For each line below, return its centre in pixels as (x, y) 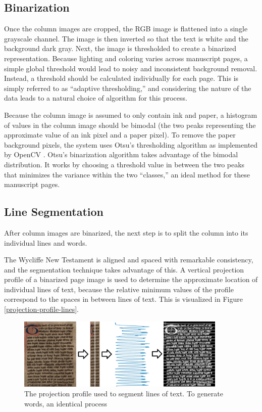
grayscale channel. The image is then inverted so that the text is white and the (126, 38)
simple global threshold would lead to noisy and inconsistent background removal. (131, 68)
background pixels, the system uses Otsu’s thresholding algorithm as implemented (131, 144)
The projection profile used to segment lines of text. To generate (124, 394)
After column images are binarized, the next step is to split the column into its (126, 232)
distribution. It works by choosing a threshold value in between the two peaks (124, 164)
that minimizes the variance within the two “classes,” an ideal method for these (127, 174)
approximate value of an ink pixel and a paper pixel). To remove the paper (120, 135)
